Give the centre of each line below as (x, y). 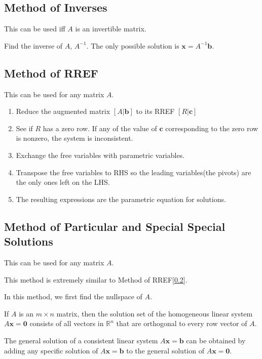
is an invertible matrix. (111, 29)
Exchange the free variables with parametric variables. (100, 155)
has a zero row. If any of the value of (100, 128)
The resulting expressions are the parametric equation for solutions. (121, 199)
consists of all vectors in (67, 323)
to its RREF (155, 111)
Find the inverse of (33, 45)
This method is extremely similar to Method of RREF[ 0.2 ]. (96, 279)
